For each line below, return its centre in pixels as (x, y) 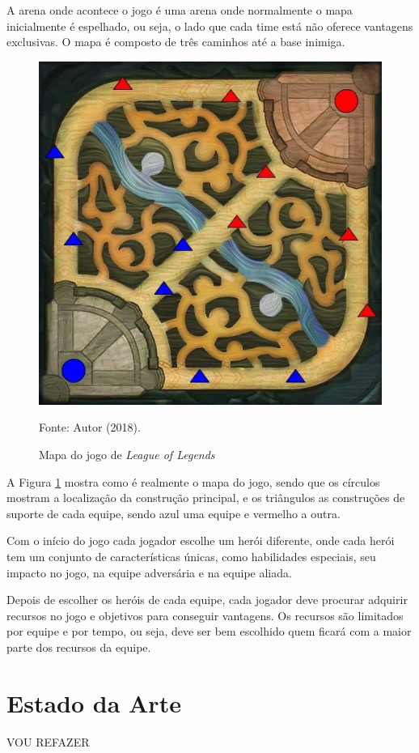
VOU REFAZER (48, 741)
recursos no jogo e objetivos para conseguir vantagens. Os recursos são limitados (205, 615)
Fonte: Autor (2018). (90, 427)
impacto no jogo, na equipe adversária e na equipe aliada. (149, 572)
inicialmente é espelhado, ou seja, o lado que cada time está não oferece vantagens (210, 26)
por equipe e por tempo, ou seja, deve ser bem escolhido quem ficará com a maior (209, 631)
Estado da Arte (94, 702)
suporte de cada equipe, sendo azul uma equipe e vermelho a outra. (174, 513)
